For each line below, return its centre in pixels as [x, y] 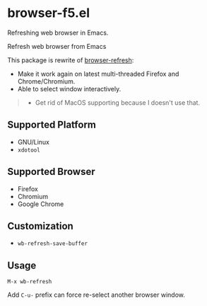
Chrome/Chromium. [46, 81]
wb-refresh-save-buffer [53, 244]
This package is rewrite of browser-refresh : [71, 60]
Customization [41, 226]
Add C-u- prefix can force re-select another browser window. [96, 295]
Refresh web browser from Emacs [57, 46]
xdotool [29, 150]
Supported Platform [52, 125]
